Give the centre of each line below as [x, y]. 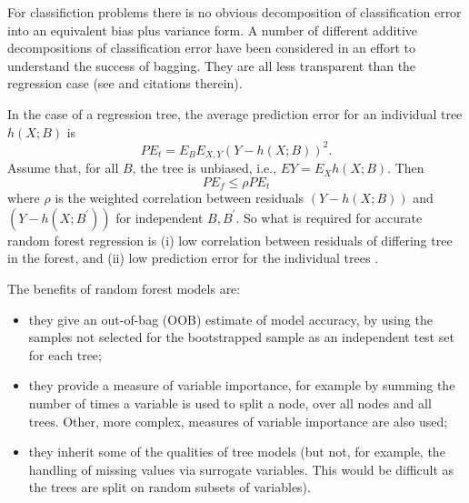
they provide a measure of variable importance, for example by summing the [242, 385]
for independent [160, 217]
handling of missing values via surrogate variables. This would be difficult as [241, 469]
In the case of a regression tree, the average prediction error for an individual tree [235, 113]
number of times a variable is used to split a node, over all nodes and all [230, 402]
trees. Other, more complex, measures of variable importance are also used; [238, 421]
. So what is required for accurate [329, 217]
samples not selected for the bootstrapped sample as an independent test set [241, 337]
